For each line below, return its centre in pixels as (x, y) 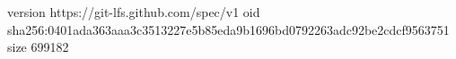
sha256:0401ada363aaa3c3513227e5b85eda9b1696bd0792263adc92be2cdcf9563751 (228, 29)
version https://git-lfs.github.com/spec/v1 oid (134, 12)
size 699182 (38, 47)
